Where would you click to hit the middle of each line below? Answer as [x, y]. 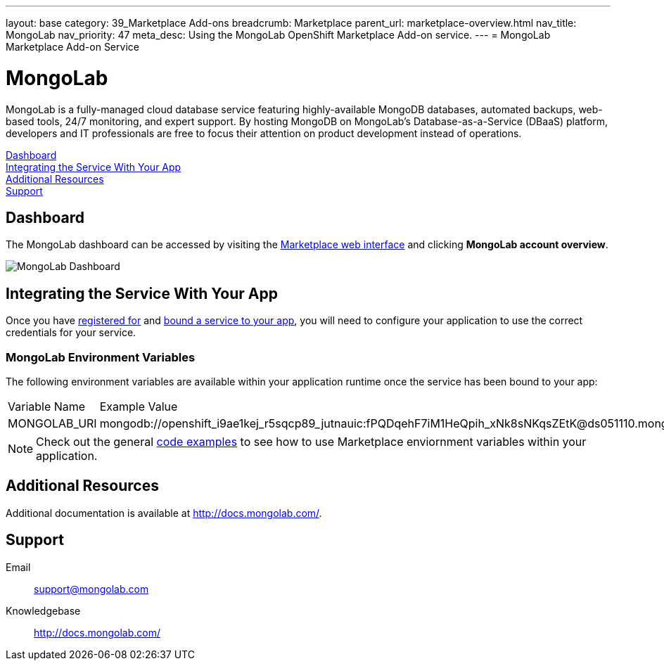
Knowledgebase [43, 610]
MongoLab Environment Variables [101, 357]
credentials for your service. [71, 333]
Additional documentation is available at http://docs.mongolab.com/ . [164, 513]
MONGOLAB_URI [52, 423]
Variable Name [47, 406]
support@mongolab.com [91, 589]
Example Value [139, 406]
